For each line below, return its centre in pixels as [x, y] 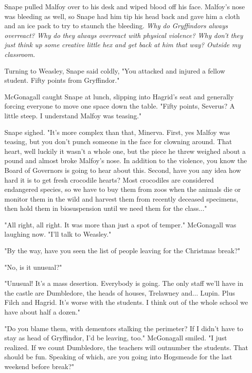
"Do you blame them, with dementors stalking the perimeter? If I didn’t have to [124, 328]
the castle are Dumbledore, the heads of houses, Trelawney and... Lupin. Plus [120, 292]
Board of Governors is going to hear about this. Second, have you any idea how [123, 170]
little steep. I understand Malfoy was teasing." [73, 115]
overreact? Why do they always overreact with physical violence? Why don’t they [124, 35]
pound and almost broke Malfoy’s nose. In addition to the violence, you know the [126, 160]
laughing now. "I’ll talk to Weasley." [58, 234]
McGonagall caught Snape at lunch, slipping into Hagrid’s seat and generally [119, 96]
